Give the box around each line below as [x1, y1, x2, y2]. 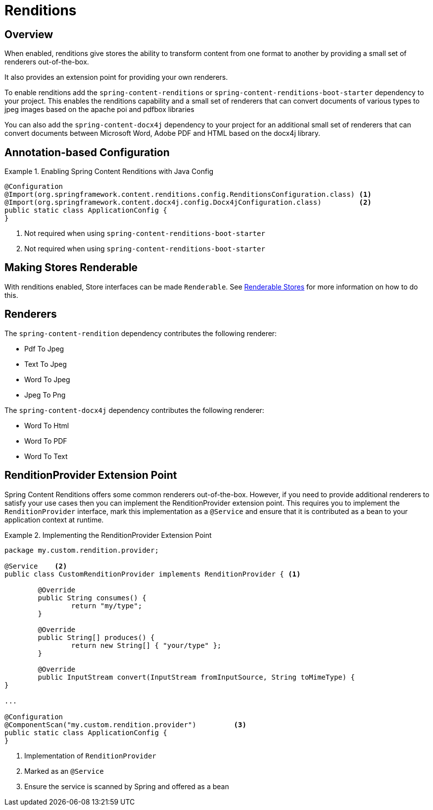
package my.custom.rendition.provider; [4, 546, 159, 554]
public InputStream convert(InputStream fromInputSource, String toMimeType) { [38, 673, 355, 681]
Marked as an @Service [24, 766, 104, 775]
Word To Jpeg [24, 375, 70, 384]
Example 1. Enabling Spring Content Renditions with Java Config [4, 167, 214, 176]
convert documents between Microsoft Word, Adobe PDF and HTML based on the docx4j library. [4, 129, 320, 138]
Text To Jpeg [24, 359, 67, 368]
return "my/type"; [71, 601, 143, 610]
